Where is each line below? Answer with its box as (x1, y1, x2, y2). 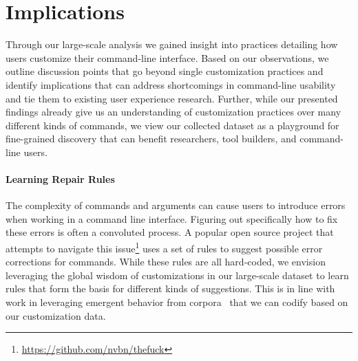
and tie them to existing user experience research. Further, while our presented (6, 91, 338, 105)
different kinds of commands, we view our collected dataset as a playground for (6, 118, 339, 132)
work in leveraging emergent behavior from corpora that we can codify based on (6, 295, 348, 309)
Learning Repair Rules (6, 172, 115, 186)
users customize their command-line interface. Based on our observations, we (6, 50, 329, 65)
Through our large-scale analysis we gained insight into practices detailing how (6, 37, 338, 52)
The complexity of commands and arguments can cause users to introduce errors (6, 198, 346, 212)
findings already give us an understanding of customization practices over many (6, 105, 341, 119)
